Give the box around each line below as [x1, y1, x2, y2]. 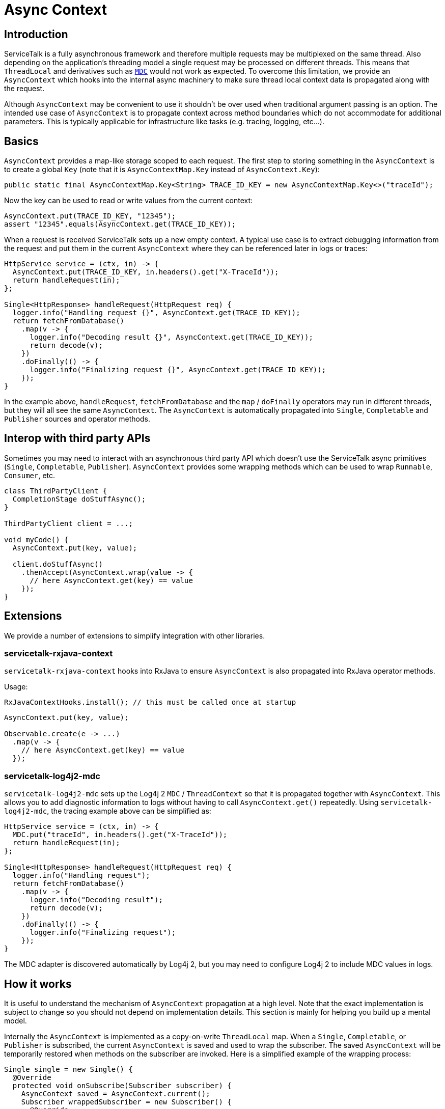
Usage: [4, 682, 28, 691]
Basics [4, 134, 39, 148]
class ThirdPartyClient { [4, 486, 107, 495]
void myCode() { [4, 535, 69, 544]
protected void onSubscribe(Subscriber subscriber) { [12, 1082, 232, 1090]
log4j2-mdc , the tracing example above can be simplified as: [4, 807, 211, 816]
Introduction [4, 27, 68, 41]
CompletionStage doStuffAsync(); [12, 494, 146, 503]
